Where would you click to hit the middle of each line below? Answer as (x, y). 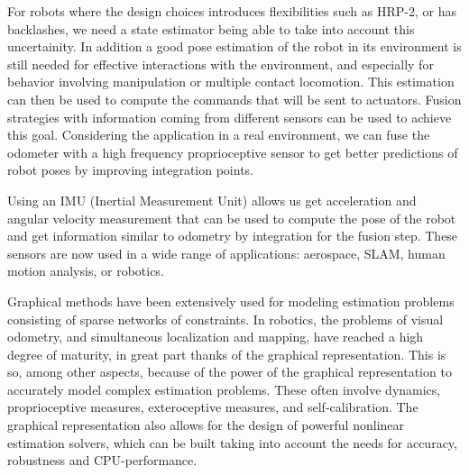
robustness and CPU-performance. (102, 460)
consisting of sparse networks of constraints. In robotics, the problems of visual (225, 319)
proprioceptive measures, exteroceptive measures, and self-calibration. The (213, 407)
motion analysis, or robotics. (86, 271)
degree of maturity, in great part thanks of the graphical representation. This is (227, 354)
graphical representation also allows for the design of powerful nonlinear (206, 425)
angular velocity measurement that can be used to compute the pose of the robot (232, 218)
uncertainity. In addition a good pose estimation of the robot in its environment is (234, 46)
